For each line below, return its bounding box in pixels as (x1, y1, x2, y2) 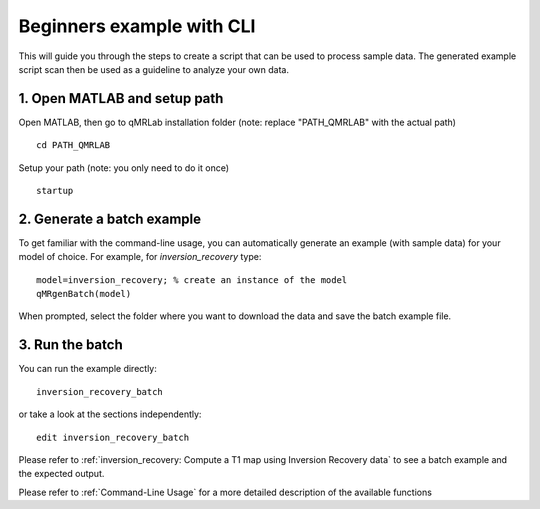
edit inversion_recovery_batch (36, 431, 190, 443)
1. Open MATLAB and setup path (18, 90, 224, 107)
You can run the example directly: (18, 363, 157, 375)
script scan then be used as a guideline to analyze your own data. (18, 63, 290, 75)
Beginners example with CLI (18, 15, 256, 37)
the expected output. (18, 468, 105, 480)
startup (36, 185, 74, 197)
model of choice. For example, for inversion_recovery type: (18, 251, 262, 263)
